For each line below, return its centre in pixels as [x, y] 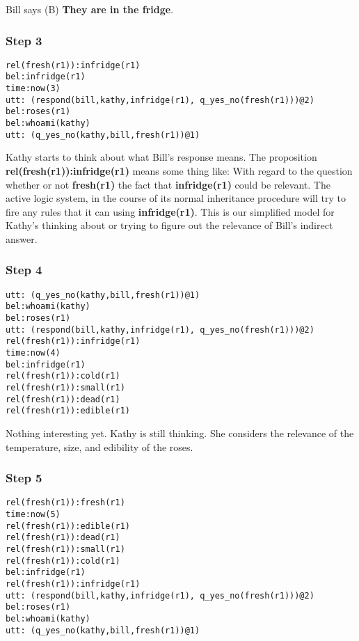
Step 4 [24, 270]
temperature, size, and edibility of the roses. [99, 446]
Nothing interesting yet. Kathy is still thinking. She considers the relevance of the [180, 433]
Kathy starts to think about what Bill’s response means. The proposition [161, 157]
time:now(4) [33, 353]
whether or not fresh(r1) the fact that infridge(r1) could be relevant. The [168, 184]
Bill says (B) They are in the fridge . [90, 9]
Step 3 [24, 40]
